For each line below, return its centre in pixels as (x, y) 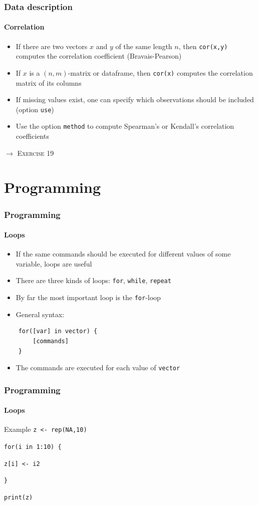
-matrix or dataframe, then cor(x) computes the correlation (160, 72)
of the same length (144, 46)
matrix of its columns (49, 82)
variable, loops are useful (54, 263)
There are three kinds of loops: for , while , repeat (93, 280)
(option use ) (35, 109)
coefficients (32, 136)
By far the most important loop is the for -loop (88, 297)
